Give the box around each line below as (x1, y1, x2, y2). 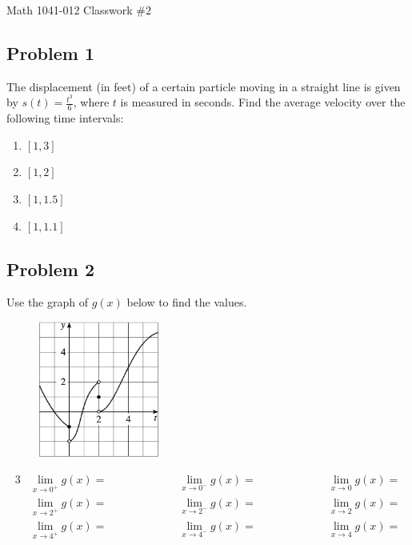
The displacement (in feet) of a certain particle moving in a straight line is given (6, 78, 401, 94)
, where (73, 94, 110, 110)
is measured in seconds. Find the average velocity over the (120, 94, 406, 110)
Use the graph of (6, 294, 89, 311)
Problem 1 (6, 40, 94, 65)
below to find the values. (126, 294, 247, 311)
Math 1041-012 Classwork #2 (6, 2, 152, 18)
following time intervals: (6, 110, 124, 126)
